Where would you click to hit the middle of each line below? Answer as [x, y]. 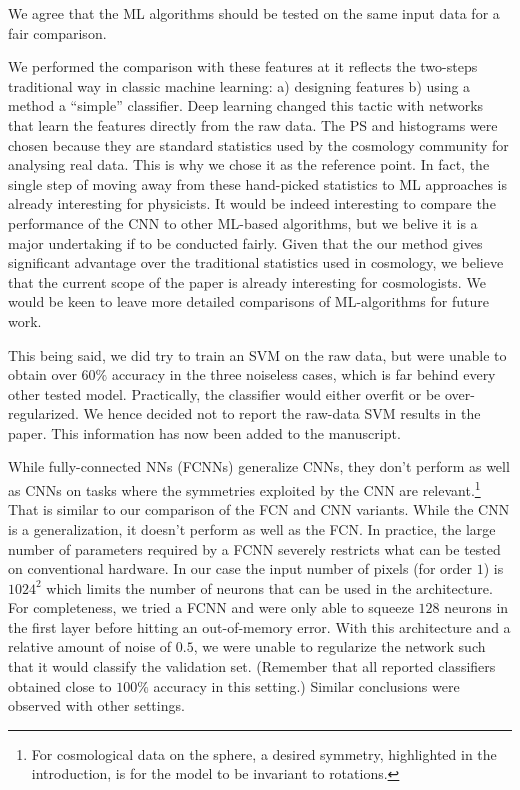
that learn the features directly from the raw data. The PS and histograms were [253, 124]
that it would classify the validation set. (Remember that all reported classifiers [252, 666]
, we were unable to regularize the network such [339, 646]
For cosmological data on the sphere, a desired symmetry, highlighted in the [264, 753]
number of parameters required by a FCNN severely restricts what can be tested [254, 548]
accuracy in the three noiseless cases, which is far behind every [303, 374]
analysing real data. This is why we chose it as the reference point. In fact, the [249, 164]
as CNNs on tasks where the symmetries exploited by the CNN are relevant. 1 [244, 488]
